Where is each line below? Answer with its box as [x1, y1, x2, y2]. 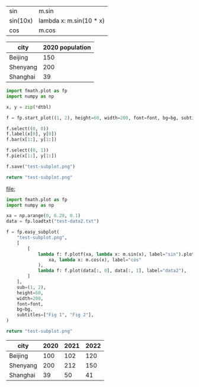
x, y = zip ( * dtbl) [6, 104, 52, 110]
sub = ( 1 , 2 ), [17, 284, 46, 290]
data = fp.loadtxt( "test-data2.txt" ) [6, 218, 99, 225]
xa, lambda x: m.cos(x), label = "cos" [48, 257, 142, 263]
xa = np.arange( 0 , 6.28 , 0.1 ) [6, 213, 81, 219]
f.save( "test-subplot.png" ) [6, 163, 76, 169]
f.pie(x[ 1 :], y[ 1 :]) [6, 153, 57, 159]
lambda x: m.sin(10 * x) [38, 17, 105, 24]
